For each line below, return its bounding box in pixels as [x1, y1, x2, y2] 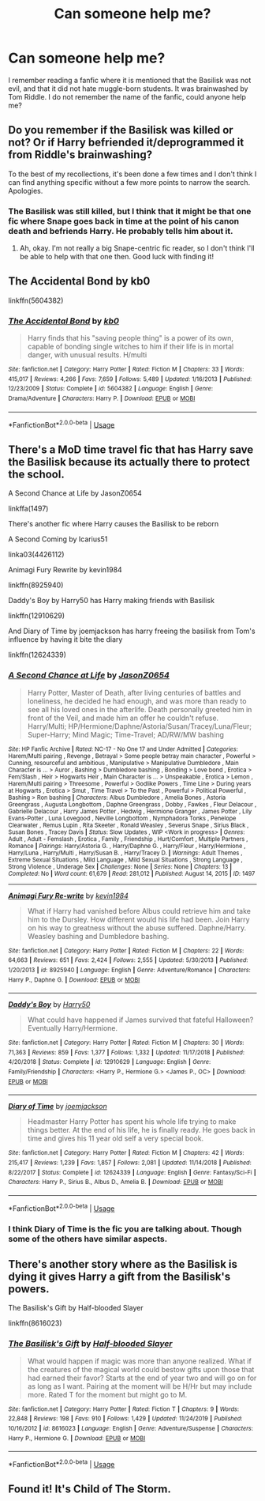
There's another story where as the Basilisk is [8, 1258, 238, 1271]
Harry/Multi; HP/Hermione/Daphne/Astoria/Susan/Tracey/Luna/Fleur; [27, 721, 252, 731]
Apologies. [8, 186, 43, 195]
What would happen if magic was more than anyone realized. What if [27, 1356, 252, 1366]
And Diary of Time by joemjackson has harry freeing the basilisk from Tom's [8, 626, 256, 636]
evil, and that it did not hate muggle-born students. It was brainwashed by [8, 84, 248, 93]
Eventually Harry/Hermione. [27, 1024, 118, 1033]
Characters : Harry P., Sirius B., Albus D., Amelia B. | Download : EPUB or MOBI [8, 1179, 223, 1186]
